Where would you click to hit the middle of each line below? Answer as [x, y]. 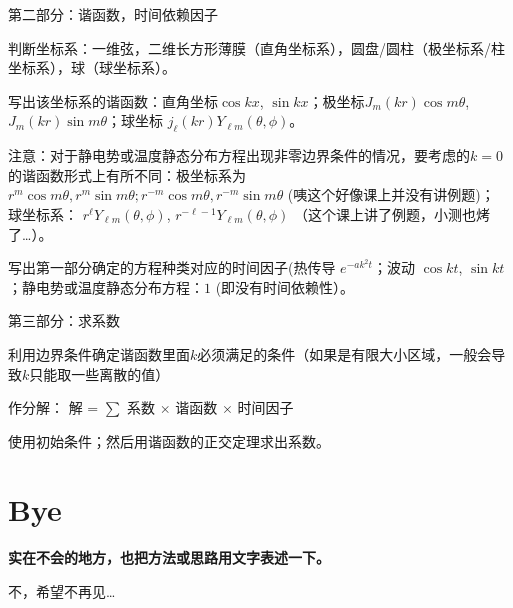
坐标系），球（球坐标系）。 [92, 67]
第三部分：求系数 [64, 320]
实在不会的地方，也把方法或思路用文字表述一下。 [169, 557]
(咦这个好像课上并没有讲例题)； [391, 194]
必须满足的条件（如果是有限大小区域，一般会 [344, 353]
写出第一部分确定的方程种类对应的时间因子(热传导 [172, 267]
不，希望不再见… [62, 591]
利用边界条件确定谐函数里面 [99, 353]
